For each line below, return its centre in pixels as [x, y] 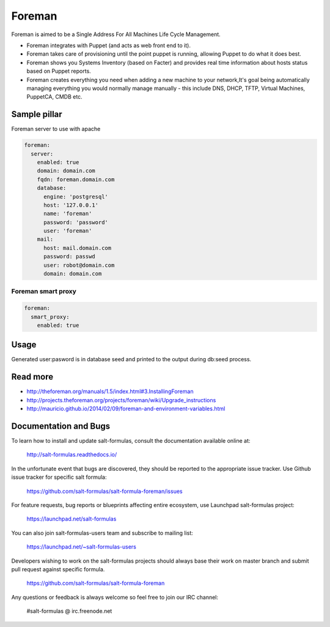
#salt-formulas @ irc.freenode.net [69, 611]
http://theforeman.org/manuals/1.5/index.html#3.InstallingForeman [110, 391]
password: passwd [70, 257]
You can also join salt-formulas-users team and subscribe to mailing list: [102, 533]
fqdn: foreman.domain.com [76, 179]
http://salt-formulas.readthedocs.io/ [72, 455]
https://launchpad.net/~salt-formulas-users [82, 547]
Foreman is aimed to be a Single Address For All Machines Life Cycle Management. [116, 34]
